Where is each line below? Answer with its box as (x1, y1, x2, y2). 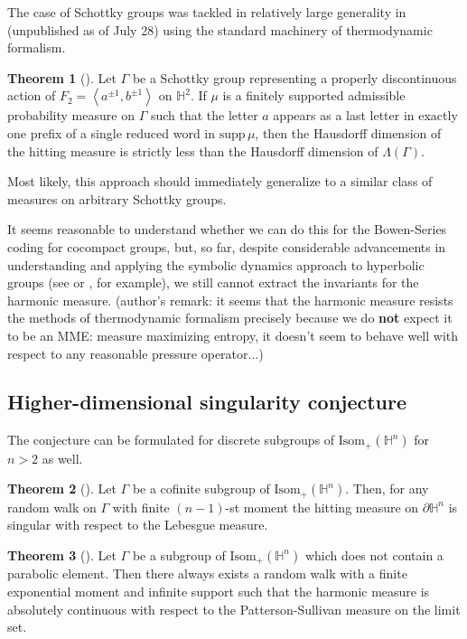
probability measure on (7, 106, 135, 125)
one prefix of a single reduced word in (7, 123, 216, 142)
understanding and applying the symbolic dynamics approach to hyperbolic (7, 255, 425, 274)
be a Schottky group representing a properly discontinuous (132, 68, 457, 87)
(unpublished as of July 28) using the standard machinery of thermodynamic (7, 20, 433, 39)
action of (7, 86, 56, 105)
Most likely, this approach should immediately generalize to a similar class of (7, 172, 433, 191)
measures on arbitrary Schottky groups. (7, 189, 227, 208)
